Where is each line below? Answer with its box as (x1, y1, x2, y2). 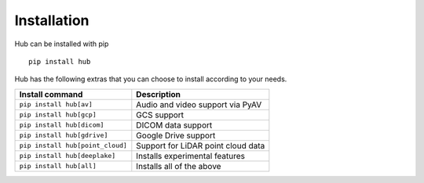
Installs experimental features (136, 150, 246, 161)
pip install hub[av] (19, 100, 93, 109)
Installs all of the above (136, 160, 221, 171)
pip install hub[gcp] (19, 110, 97, 119)
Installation (14, 12, 90, 29)
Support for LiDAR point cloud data (136, 140, 265, 151)
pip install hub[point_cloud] (19, 142, 127, 150)
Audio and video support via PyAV (136, 99, 262, 109)
